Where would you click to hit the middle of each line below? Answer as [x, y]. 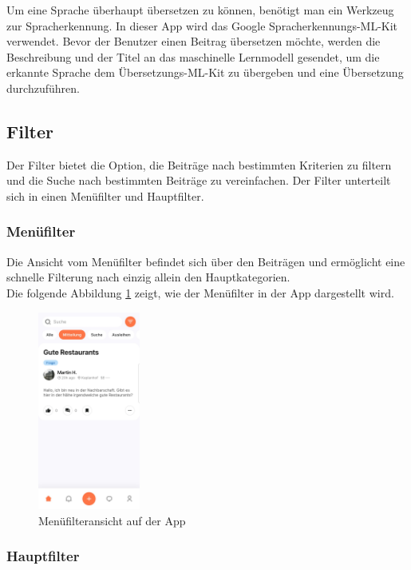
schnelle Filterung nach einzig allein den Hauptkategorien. [148, 277]
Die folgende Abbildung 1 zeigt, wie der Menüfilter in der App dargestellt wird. [200, 292]
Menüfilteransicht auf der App [112, 520]
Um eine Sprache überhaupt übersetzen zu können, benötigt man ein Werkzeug [200, 10]
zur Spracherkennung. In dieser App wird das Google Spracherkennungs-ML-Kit [202, 25]
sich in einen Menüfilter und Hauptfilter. [105, 195]
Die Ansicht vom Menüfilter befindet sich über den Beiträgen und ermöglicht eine [206, 261]
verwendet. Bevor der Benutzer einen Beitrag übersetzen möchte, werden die [194, 41]
